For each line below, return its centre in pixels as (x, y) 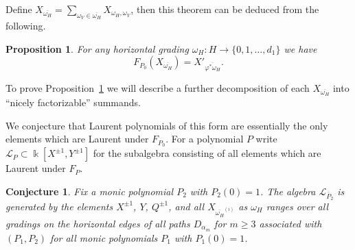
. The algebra (288, 191)
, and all (186, 206)
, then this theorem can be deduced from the (225, 9)
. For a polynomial (205, 139)
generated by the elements (59, 206)
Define (19, 9)
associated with (290, 223)
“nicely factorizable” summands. (73, 102)
